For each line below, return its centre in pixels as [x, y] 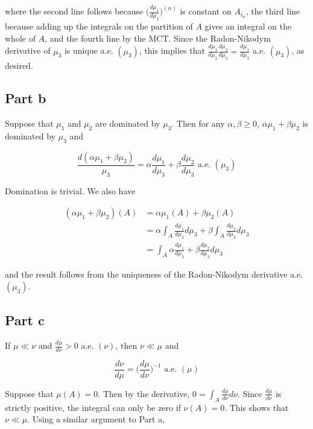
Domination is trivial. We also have [70, 190]
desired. [19, 65]
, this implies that [172, 50]
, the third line [273, 11]
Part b [26, 98]
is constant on [206, 11]
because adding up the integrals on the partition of [99, 26]
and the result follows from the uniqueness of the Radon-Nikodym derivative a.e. [154, 274]
